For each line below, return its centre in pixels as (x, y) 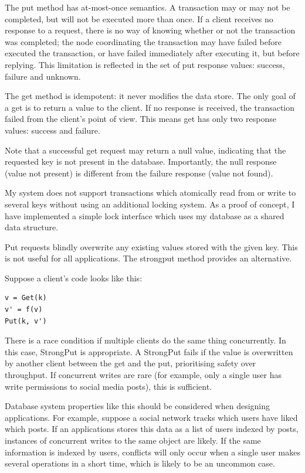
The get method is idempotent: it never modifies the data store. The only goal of (150, 96)
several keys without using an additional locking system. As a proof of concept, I (150, 204)
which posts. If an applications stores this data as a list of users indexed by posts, (152, 429)
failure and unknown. (43, 76)
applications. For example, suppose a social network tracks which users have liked (151, 417)
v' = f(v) (24, 310)
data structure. (32, 227)
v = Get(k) (26, 298)
